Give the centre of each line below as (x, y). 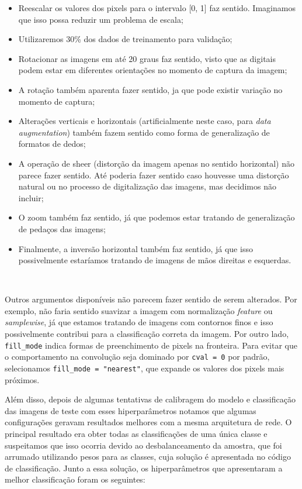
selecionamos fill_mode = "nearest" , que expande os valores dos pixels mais (145, 368)
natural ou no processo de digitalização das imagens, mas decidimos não (147, 186)
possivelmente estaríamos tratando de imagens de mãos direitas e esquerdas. (155, 260)
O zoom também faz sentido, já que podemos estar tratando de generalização (157, 217)
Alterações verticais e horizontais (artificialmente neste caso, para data (145, 121)
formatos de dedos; (52, 144)
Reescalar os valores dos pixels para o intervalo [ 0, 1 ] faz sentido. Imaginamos (157, 8)
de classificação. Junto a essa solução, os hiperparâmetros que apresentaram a (144, 468)
